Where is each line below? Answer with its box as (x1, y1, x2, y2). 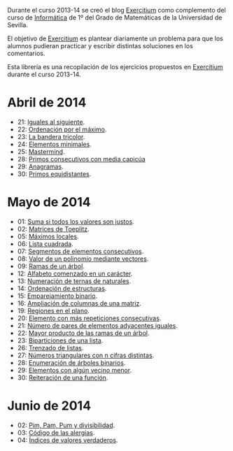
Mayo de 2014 (7, 194, 91, 210)
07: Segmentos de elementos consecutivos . (17, 247, 144, 255)
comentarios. (7, 49, 45, 57)
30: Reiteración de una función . (17, 373, 108, 382)
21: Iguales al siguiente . (17, 117, 85, 126)
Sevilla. (7, 21, 28, 29)
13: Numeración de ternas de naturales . (17, 276, 132, 285)
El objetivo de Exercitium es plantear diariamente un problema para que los (7, 34, 224, 43)
